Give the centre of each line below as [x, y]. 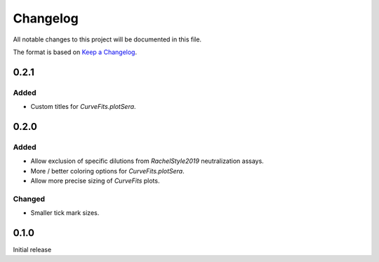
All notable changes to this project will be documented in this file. [107, 39]
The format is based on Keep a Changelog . [75, 52]
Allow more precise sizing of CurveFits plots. [95, 181]
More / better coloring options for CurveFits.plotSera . [108, 171]
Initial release [32, 250]
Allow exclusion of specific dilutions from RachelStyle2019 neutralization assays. [147, 161]
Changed [29, 199]
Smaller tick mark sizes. [65, 213]
